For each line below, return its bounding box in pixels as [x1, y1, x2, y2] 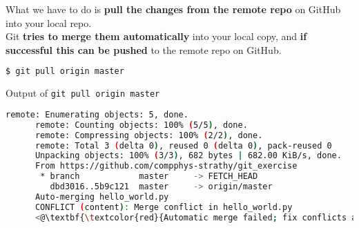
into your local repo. [6, 15, 92, 30]
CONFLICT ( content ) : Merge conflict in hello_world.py [35, 202, 293, 212]
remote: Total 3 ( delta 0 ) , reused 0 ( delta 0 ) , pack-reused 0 [35, 140, 332, 151]
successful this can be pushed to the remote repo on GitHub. [6, 42, 282, 57]
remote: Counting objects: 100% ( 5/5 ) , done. [35, 120, 248, 130]
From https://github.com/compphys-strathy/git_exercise [35, 161, 298, 171]
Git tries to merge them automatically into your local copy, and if [6, 29, 307, 44]
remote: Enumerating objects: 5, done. [6, 109, 188, 120]
